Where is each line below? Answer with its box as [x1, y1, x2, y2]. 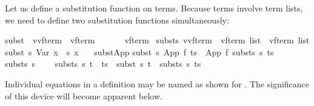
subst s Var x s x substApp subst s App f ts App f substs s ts [5, 45, 274, 58]
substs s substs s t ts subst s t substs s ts [5, 57, 201, 70]
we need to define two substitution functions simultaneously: [5, 13, 229, 26]
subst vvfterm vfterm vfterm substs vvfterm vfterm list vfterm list [5, 34, 310, 46]
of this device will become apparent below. [5, 89, 162, 102]
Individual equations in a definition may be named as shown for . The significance [5, 77, 310, 90]
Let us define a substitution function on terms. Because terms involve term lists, [5, 2, 303, 14]
